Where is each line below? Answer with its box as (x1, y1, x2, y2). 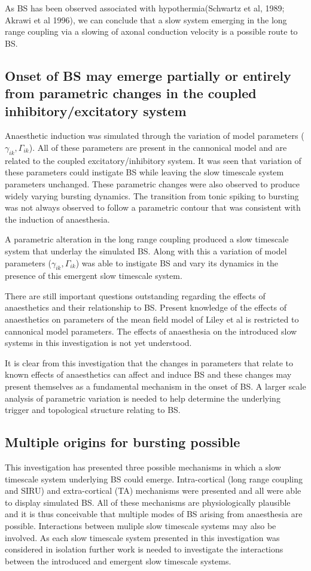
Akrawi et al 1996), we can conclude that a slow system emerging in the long (5, 13, 287, 26)
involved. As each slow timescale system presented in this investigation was (5, 531, 280, 543)
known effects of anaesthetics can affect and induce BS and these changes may (5, 368, 292, 381)
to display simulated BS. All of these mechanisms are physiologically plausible (5, 496, 291, 508)
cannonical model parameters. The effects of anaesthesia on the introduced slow (5, 324, 297, 337)
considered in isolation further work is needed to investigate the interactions (5, 543, 283, 555)
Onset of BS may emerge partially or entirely (5, 66, 291, 84)
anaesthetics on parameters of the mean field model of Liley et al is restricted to (5, 313, 299, 326)
